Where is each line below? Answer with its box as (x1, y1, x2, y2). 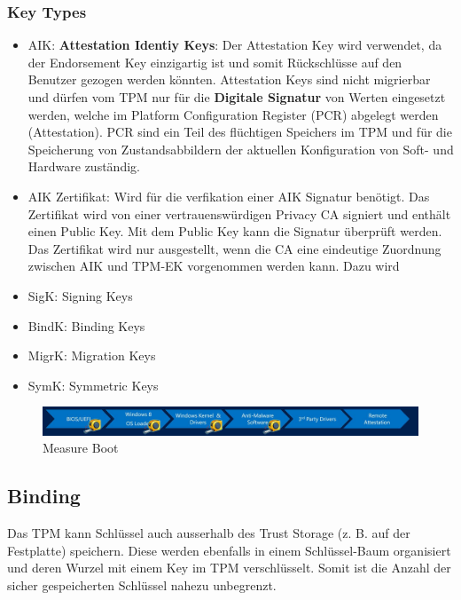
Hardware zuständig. (27, 157, 140, 176)
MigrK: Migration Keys (27, 346, 156, 365)
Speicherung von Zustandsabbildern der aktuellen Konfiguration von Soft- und (27, 139, 454, 158)
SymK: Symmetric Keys (27, 375, 159, 394)
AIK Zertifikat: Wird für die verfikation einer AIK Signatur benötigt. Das (27, 186, 430, 205)
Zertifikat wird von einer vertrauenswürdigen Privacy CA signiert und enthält (27, 204, 451, 223)
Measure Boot (43, 438, 119, 457)
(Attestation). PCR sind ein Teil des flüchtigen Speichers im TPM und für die (27, 122, 452, 141)
